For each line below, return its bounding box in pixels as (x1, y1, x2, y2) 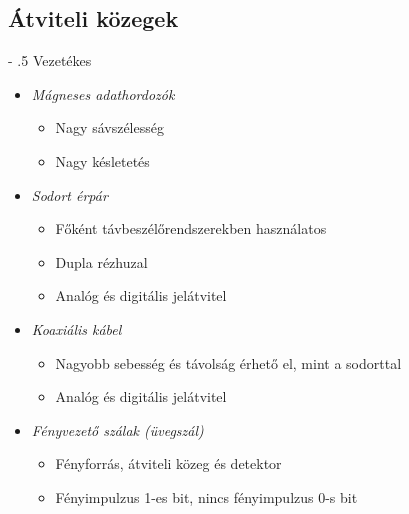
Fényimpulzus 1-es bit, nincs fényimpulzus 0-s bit (55, 486, 358, 507)
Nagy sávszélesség (55, 117, 164, 138)
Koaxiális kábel (31, 318, 122, 339)
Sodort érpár (31, 184, 108, 205)
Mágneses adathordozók (31, 83, 175, 104)
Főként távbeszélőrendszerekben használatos (55, 218, 327, 239)
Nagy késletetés (55, 150, 150, 171)
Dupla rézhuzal (55, 251, 148, 272)
